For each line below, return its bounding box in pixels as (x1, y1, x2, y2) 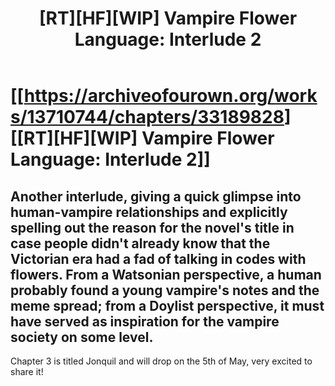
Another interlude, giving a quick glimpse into (10, 188, 302, 205)
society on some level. (10, 328, 154, 346)
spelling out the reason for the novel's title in (10, 219, 295, 236)
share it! (10, 366, 44, 377)
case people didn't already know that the (10, 235, 271, 252)
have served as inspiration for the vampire (10, 313, 280, 330)
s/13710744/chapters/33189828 (10, 106, 285, 129)
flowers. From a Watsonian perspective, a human (10, 266, 322, 283)
